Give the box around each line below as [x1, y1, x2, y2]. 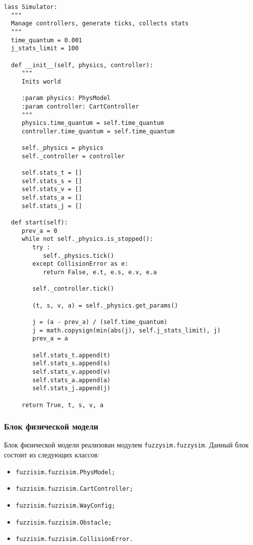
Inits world [21, 78, 61, 85]
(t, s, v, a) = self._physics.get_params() [32, 302, 178, 309]
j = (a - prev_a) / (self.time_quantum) [32, 318, 168, 326]
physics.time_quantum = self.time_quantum [21, 119, 164, 127]
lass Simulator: [4, 3, 58, 10]
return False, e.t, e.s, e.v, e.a [43, 269, 157, 276]
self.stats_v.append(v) [32, 368, 111, 375]
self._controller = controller [21, 152, 125, 160]
